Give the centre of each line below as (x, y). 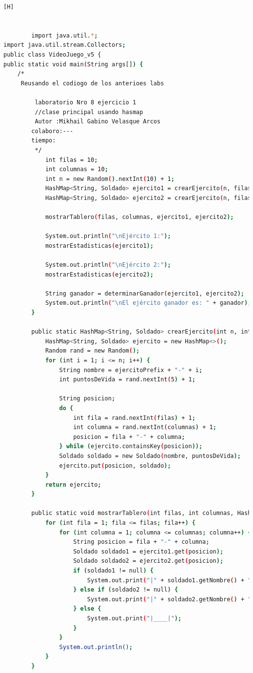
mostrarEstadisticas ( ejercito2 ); (99, 274)
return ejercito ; (73, 485)
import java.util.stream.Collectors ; (65, 45)
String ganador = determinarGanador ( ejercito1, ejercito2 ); (145, 293)
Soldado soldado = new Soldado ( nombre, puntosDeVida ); (150, 456)
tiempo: (44, 141)
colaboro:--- (52, 131)
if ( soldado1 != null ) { (113, 571)
